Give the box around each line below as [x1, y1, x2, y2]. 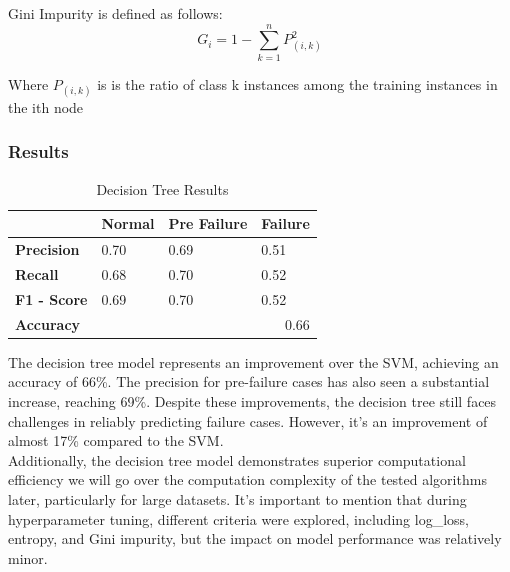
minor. [8, 547, 48, 568]
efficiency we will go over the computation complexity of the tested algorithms [8, 469, 487, 490]
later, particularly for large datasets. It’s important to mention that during [8, 488, 467, 509]
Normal [101, 213, 155, 234]
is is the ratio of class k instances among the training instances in [97, 73, 498, 94]
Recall [15, 264, 59, 284]
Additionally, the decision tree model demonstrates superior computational [8, 449, 466, 470]
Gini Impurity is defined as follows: [8, 3, 223, 23]
